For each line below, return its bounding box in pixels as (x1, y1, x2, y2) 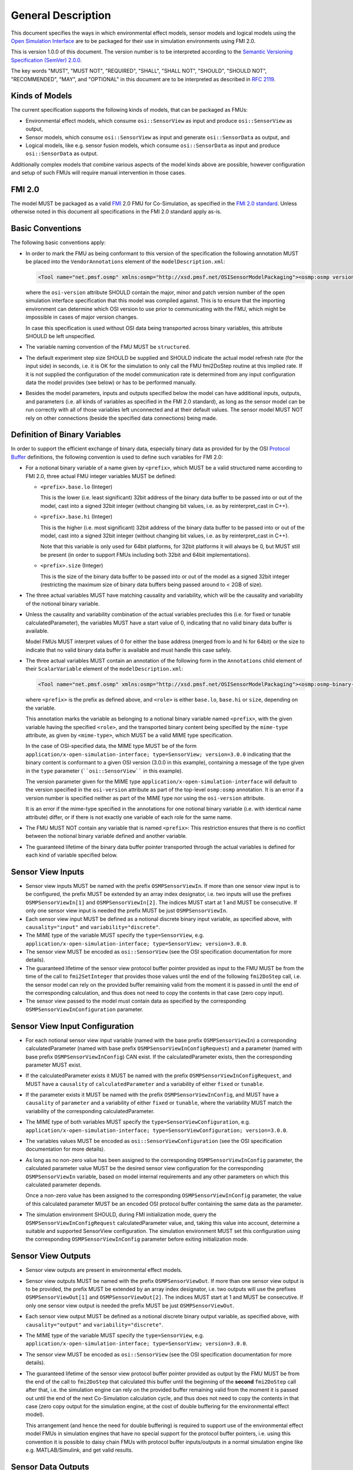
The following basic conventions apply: (11, 239, 106, 246)
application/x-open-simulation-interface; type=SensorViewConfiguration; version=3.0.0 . (25, 1127, 288, 1134)
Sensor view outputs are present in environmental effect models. (25, 1267, 182, 1274)
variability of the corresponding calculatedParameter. (25, 1107, 155, 1114)
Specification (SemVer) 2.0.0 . (11, 56, 82, 64)
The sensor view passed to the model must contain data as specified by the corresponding (25, 997, 247, 1005)
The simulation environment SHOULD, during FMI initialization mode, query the (25, 1211, 217, 1218)
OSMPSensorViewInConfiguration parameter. (25, 1005, 144, 1013)
